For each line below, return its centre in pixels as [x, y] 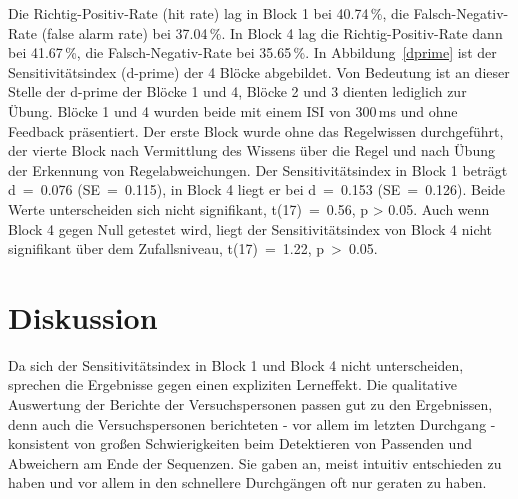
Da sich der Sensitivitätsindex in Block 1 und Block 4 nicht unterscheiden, [236, 364]
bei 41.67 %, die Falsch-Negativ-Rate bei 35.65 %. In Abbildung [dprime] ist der [252, 52]
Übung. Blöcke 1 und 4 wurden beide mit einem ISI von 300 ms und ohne [233, 110]
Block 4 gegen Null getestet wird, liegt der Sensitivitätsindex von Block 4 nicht [250, 228]
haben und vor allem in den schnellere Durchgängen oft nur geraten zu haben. [247, 482]
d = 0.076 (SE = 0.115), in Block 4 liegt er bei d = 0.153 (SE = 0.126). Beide [257, 189]
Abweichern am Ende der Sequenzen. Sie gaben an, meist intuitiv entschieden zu [255, 462]
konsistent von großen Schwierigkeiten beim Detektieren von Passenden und [240, 443]
